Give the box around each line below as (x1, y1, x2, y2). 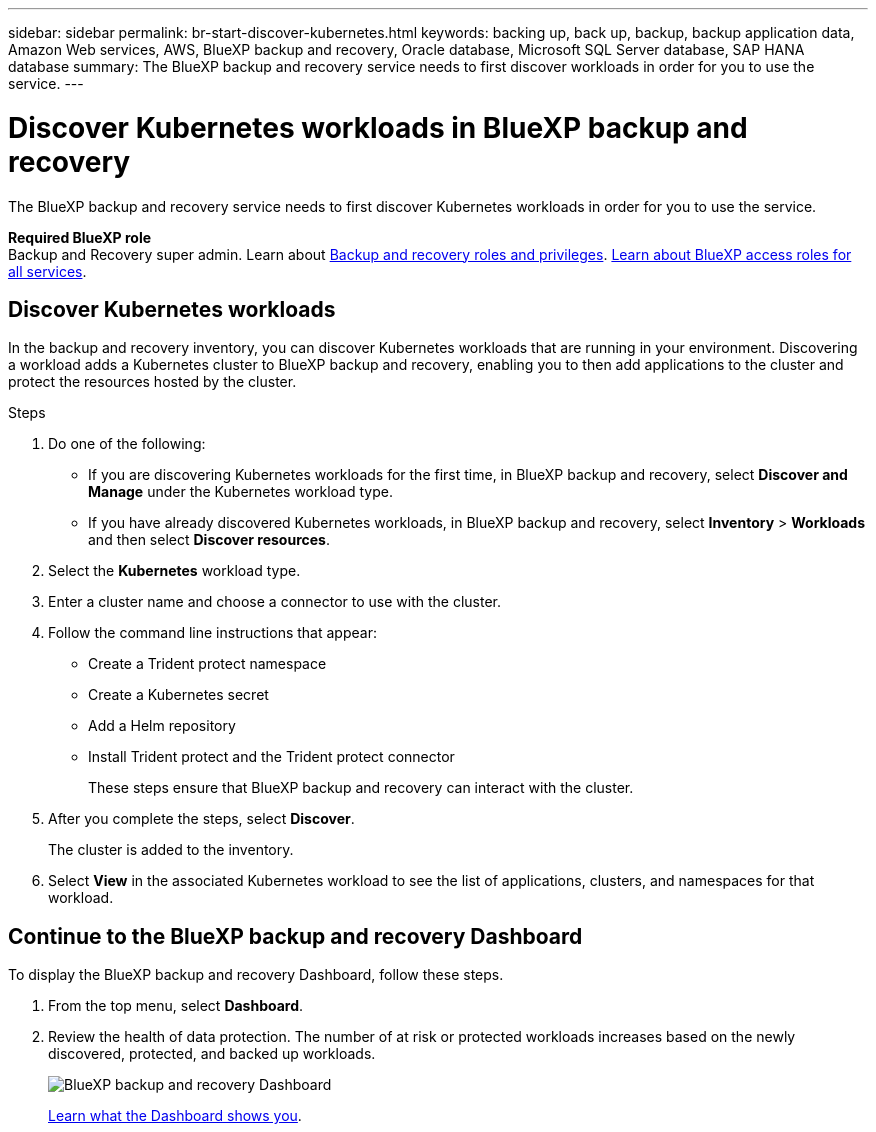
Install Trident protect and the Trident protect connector (88, 748, 455, 766)
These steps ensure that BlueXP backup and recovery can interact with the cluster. (88, 779, 634, 797)
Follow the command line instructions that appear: (48, 624, 377, 642)
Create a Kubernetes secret (88, 686, 269, 704)
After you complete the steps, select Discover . (48, 810, 355, 828)
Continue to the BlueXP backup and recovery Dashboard (8, 923, 583, 949)
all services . (8, 262, 87, 280)
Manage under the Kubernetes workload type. (88, 483, 393, 501)
